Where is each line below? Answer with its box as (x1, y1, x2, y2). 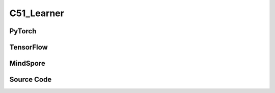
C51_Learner (9, 8, 65, 19)
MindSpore (9, 59, 45, 68)
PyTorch (9, 27, 37, 35)
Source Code (9, 75, 52, 84)
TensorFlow (9, 43, 48, 52)
